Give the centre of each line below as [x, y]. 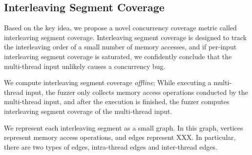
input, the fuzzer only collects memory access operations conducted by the [137, 92]
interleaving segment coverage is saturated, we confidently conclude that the [118, 56]
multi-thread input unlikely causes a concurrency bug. [85, 66]
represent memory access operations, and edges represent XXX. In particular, [120, 137]
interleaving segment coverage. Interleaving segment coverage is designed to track [126, 37]
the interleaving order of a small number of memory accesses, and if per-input [120, 47]
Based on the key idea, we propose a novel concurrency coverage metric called [120, 28]
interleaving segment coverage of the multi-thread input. [88, 111]
